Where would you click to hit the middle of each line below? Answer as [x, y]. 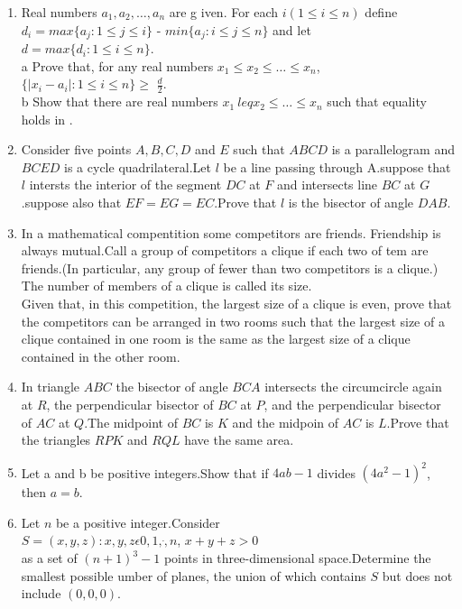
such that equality [377, 101]
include [41, 593]
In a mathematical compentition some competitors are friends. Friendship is [231, 232]
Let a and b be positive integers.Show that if [145, 472]
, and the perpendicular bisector [352, 404]
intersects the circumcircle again [353, 387]
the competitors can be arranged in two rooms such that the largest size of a [233, 321]
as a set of [49, 558]
